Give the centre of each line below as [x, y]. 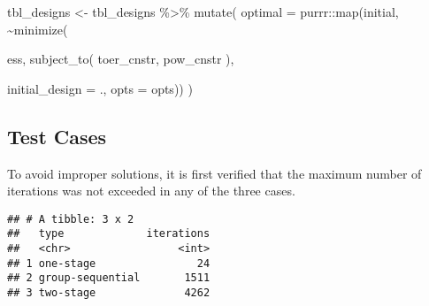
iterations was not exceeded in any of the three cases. [151, 191]
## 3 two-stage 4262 [109, 293]
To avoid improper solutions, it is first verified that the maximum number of [214, 173]
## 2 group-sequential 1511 [109, 278]
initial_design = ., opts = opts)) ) [100, 88]
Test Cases [57, 136]
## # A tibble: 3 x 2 [71, 219]
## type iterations [109, 234]
